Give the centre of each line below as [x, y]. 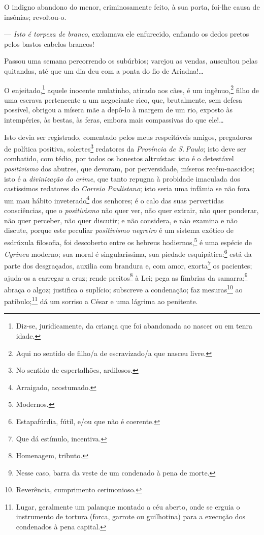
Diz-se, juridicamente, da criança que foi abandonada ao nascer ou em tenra [134, 326]
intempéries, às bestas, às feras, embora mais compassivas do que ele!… [114, 120]
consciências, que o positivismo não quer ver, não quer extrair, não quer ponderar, [131, 210]
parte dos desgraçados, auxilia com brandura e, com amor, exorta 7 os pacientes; [128, 265]
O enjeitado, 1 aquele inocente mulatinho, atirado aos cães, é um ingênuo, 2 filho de [131, 89]
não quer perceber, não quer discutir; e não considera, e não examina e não [121, 220]
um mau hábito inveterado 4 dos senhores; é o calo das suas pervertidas [114, 199]
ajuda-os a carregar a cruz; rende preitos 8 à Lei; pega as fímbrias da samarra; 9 [126, 277]
